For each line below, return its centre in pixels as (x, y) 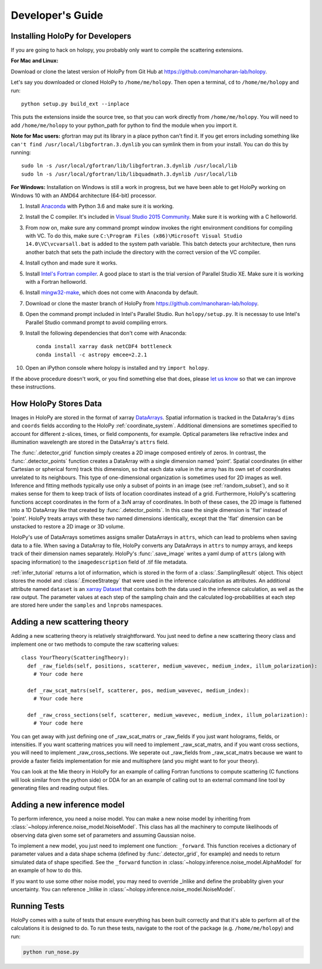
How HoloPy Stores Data (56, 403)
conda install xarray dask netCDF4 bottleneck (104, 346)
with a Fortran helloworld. (56, 282)
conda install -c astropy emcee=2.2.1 (92, 355)
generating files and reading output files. (60, 788)
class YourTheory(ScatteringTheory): (76, 658)
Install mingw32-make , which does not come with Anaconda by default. (112, 293)
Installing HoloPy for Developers (71, 36)
